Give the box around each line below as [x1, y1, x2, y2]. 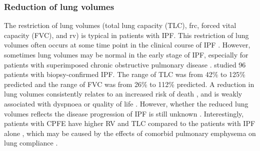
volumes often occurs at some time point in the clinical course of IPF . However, [4, 39, 250, 50]
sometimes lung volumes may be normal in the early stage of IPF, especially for [4, 49, 248, 59]
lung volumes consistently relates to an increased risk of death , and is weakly [4, 88, 242, 99]
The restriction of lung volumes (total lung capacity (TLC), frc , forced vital [4, 20, 236, 30]
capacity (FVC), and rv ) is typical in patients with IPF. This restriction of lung [4, 29, 249, 40]
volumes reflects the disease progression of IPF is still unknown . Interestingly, [4, 108, 244, 118]
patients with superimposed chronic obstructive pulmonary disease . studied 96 [4, 59, 246, 69]
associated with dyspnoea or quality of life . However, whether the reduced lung [4, 98, 248, 108]
